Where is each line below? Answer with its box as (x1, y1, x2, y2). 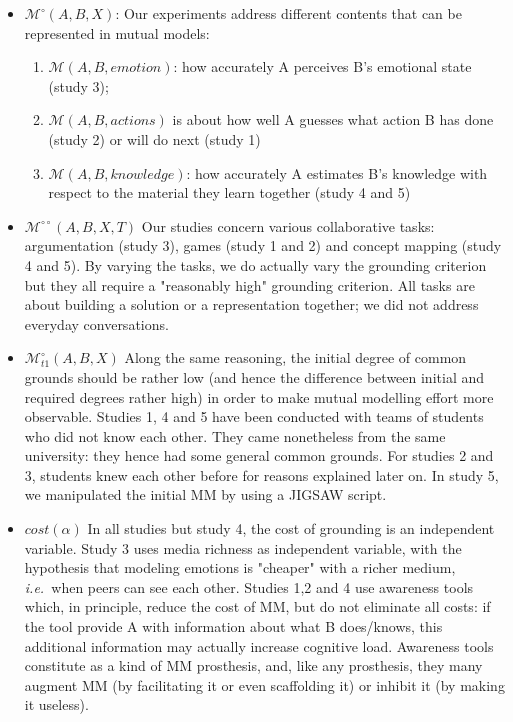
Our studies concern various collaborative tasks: (141, 215, 435, 236)
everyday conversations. (24, 313, 169, 334)
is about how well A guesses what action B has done (172, 109, 494, 130)
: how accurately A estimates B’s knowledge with (186, 162, 488, 183)
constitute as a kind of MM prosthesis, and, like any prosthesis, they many (24, 655, 483, 676)
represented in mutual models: (24, 22, 210, 43)
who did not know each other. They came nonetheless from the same (24, 425, 446, 446)
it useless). (24, 694, 89, 715)
